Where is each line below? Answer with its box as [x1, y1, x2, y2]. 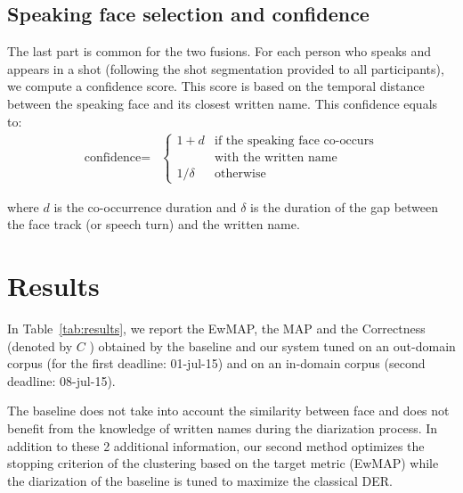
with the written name [215, 152, 337, 165]
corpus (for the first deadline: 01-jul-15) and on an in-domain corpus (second [7, 354, 426, 373]
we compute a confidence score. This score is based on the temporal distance [7, 77, 425, 95]
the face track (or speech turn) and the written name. [7, 215, 300, 234]
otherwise [215, 167, 266, 180]
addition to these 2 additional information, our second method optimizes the [7, 436, 425, 455]
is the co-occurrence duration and [53, 197, 237, 216]
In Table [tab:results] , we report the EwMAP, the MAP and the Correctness [7, 319, 426, 338]
